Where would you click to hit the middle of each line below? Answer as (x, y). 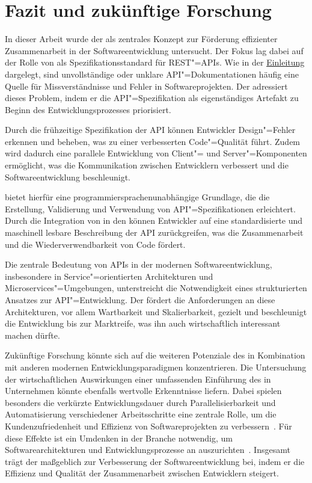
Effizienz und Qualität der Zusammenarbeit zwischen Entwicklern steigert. (142, 473)
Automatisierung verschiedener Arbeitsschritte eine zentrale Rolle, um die (141, 414)
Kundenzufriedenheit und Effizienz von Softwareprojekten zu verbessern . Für (148, 426)
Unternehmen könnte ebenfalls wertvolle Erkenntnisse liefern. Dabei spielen (143, 391)
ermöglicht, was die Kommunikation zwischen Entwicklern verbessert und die (147, 165)
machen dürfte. (32, 335)
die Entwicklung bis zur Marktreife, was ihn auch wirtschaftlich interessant (143, 323)
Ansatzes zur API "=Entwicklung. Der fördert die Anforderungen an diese (140, 300)
